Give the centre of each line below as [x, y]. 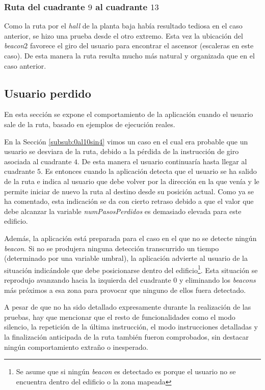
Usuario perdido [48, 93]
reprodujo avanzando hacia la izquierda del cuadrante [88, 279]
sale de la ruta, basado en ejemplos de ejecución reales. [90, 124]
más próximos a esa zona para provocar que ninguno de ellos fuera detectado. [125, 290]
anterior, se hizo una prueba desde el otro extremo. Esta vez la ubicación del [124, 35]
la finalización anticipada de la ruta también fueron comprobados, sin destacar [126, 336]
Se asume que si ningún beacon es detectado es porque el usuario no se [126, 371]
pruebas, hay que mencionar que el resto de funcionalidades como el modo [120, 317]
